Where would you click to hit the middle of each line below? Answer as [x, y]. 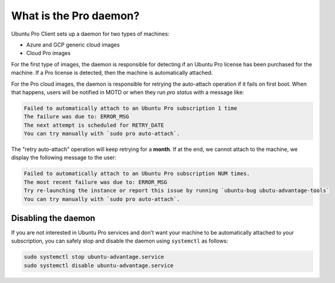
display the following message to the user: [64, 157]
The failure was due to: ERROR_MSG [76, 117]
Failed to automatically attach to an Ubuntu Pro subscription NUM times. [137, 174]
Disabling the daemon [53, 218]
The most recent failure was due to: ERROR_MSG [95, 182]
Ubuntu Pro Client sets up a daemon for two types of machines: [90, 34]
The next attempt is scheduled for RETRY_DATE [94, 125]
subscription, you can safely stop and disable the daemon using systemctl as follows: [120, 241]
